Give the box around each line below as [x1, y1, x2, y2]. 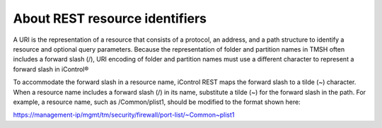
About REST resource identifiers [13, 11, 207, 26]
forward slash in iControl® [13, 64, 89, 74]
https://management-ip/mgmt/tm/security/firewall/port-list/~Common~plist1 [13, 110, 235, 120]
